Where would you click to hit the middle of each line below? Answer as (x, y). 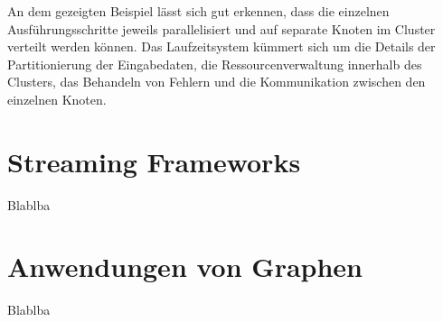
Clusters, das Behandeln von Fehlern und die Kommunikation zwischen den (217, 82)
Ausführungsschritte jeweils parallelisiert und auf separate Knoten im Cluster (221, 28)
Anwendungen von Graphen (185, 267)
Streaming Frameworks (154, 161)
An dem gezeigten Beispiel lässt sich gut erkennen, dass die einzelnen (198, 11)
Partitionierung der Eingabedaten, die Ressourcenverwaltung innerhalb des (215, 64)
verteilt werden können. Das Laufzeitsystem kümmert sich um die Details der (221, 46)
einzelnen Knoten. (57, 99)
